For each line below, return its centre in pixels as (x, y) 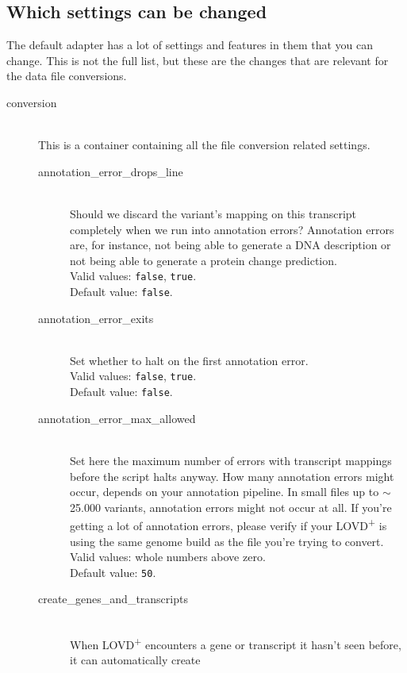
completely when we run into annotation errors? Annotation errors (232, 229)
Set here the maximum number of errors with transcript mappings (231, 460)
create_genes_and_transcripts (113, 599)
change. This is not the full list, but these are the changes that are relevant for (198, 60)
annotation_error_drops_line (111, 171)
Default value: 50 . (113, 572)
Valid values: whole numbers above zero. (168, 557)
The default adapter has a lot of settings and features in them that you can (190, 45)
